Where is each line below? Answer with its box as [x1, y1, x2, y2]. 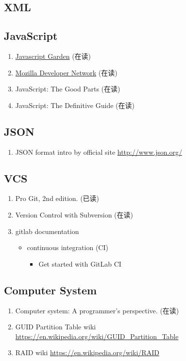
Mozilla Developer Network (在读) [15, 67, 118, 77]
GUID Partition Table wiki [15, 322, 96, 332]
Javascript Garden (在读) [15, 51, 91, 61]
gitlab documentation [15, 226, 79, 236]
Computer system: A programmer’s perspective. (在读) [15, 305, 179, 315]
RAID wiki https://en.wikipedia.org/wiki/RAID [15, 347, 159, 358]
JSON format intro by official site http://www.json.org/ [15, 146, 182, 157]
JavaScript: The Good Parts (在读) [15, 84, 120, 94]
